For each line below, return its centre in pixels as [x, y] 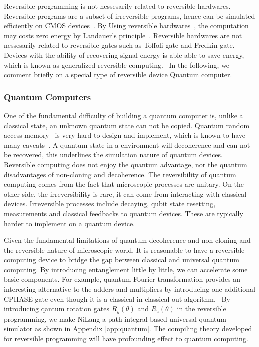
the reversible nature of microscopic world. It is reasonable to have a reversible [124, 250]
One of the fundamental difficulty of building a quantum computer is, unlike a [124, 115]
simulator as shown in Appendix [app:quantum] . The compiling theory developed [128, 329]
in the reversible [201, 309]
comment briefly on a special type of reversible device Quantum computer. [118, 75]
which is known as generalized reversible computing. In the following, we [117, 65]
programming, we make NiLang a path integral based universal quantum [115, 319]
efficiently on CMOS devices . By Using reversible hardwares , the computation [126, 26]
